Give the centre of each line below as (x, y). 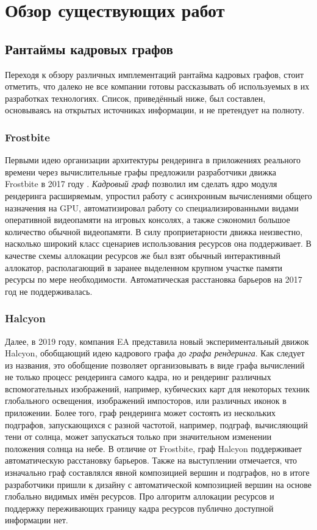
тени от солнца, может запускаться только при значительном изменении (138, 436)
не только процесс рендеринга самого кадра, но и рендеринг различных (138, 377)
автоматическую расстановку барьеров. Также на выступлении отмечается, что (151, 460)
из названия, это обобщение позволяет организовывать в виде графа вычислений (155, 365)
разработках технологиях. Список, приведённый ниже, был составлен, (135, 98)
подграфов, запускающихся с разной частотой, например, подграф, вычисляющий (156, 424)
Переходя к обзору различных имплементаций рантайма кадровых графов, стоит (155, 74)
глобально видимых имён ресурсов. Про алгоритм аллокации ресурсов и (140, 496)
